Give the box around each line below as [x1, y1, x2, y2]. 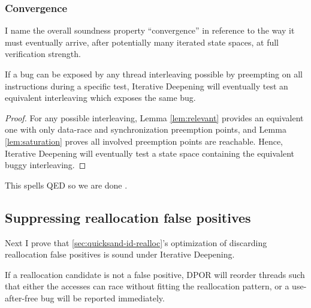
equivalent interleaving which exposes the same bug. [5, 91, 196, 104]
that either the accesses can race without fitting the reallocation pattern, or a [5, 280, 289, 292]
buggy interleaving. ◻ [5, 159, 86, 171]
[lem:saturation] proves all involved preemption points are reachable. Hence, [5, 134, 283, 147]
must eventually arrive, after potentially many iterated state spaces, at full [5, 35, 279, 48]
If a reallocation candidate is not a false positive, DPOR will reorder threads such [5, 268, 305, 280]
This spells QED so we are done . [5, 178, 128, 191]
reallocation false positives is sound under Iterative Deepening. [5, 248, 235, 261]
